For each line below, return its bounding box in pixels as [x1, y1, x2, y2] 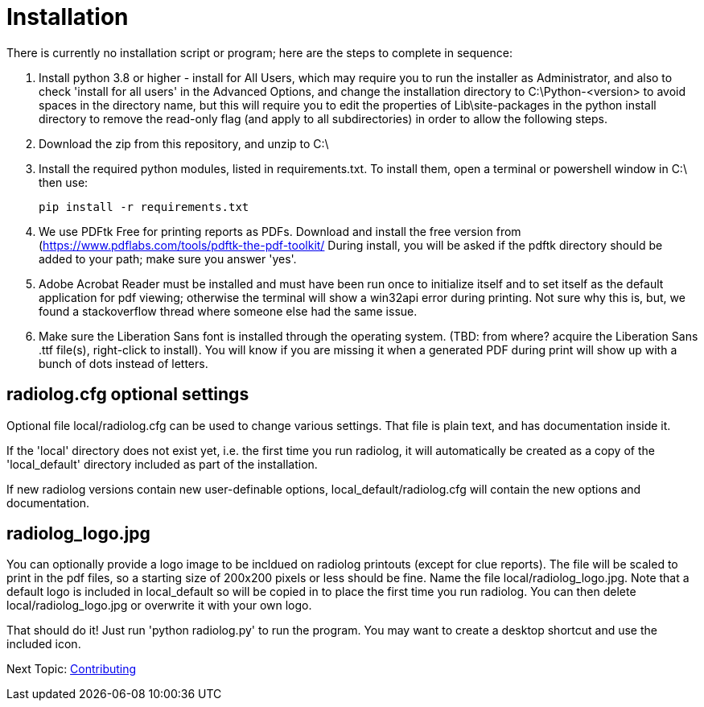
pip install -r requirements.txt [39, 200, 249, 213]
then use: [39, 175, 89, 189]
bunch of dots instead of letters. [39, 356, 208, 370]
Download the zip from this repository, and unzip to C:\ [39, 136, 329, 151]
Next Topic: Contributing [6, 662, 137, 676]
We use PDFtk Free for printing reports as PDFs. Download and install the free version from [39, 224, 521, 238]
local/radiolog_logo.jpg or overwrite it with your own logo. [6, 598, 312, 613]
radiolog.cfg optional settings [6, 384, 249, 405]
